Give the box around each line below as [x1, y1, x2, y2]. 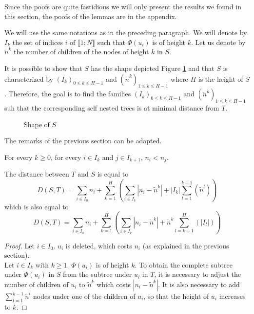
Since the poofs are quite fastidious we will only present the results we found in [4, 1, 241, 11]
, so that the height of [143, 291, 209, 301]
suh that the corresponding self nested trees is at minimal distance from [4, 103, 219, 113]
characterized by [4, 73, 54, 84]
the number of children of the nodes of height [13, 46, 149, 57]
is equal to [97, 169, 129, 179]
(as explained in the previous [142, 240, 229, 250]
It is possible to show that [4, 63, 82, 73]
